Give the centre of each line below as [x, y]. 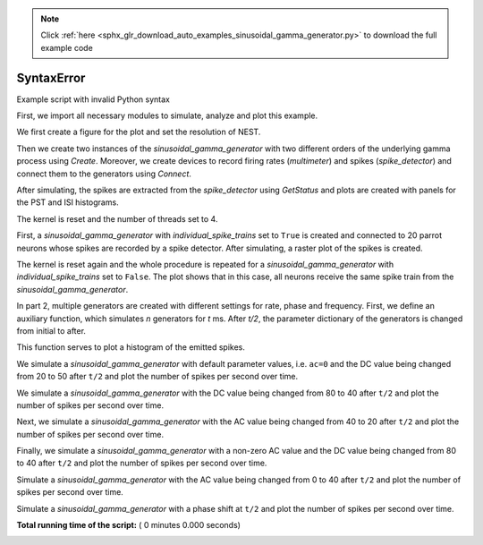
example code [67, 47]
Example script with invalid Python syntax [93, 99]
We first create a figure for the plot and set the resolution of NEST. [139, 132]
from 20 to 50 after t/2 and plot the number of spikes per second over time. [157, 377]
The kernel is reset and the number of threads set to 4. [117, 218]
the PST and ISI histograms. [68, 202]
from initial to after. [51, 330]
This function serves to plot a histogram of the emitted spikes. [131, 347]
